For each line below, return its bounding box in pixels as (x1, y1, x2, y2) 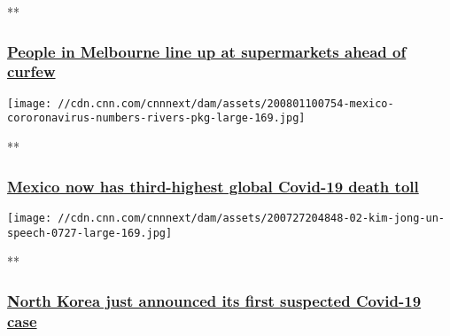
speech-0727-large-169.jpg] (7, 226, 173, 239)
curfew (7, 60, 56, 82)
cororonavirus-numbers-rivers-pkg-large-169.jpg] (7, 112, 306, 125)
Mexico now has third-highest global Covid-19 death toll (7, 175, 419, 197)
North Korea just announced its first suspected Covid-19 (7, 289, 422, 311)
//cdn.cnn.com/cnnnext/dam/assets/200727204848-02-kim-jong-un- (58, 211, 445, 224)
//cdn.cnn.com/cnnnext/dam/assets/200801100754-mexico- (58, 97, 394, 110)
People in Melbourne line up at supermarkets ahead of (7, 40, 407, 62)
